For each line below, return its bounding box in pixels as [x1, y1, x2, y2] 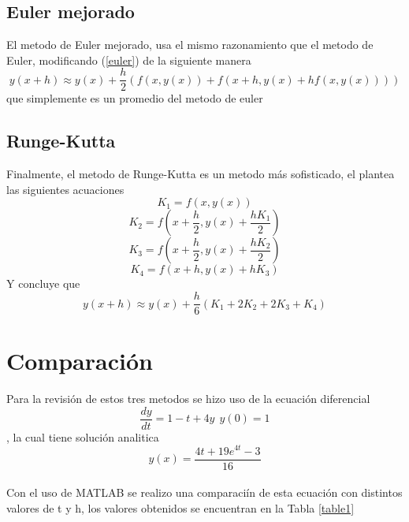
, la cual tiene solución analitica [6, 428, 159, 445]
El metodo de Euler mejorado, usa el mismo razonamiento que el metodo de [6, 36, 374, 53]
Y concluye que [6, 275, 80, 292]
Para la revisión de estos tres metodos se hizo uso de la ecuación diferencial [6, 390, 370, 407]
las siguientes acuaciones [6, 181, 125, 197]
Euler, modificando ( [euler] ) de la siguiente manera [6, 51, 251, 68]
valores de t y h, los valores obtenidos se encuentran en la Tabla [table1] [6, 499, 355, 516]
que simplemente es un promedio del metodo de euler [6, 90, 263, 106]
